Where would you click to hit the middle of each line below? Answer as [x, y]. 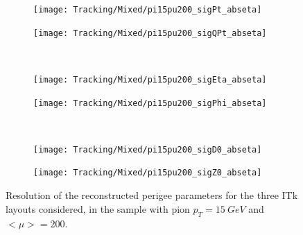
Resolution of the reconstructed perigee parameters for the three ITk [152, 195]
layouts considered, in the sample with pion [98, 208]
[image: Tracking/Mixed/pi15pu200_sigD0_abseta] [148, 149]
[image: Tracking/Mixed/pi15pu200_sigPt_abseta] [148, 10]
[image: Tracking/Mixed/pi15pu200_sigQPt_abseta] [150, 33]
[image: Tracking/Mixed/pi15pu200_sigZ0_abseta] [148, 173]
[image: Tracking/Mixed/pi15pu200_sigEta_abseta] [150, 79]
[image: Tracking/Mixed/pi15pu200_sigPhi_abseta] [150, 103]
